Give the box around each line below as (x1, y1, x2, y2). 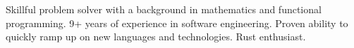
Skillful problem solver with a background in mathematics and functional (6, 2, 322, 16)
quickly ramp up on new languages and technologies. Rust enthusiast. (6, 29, 306, 44)
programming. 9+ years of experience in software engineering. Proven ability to (6, 15, 348, 30)
